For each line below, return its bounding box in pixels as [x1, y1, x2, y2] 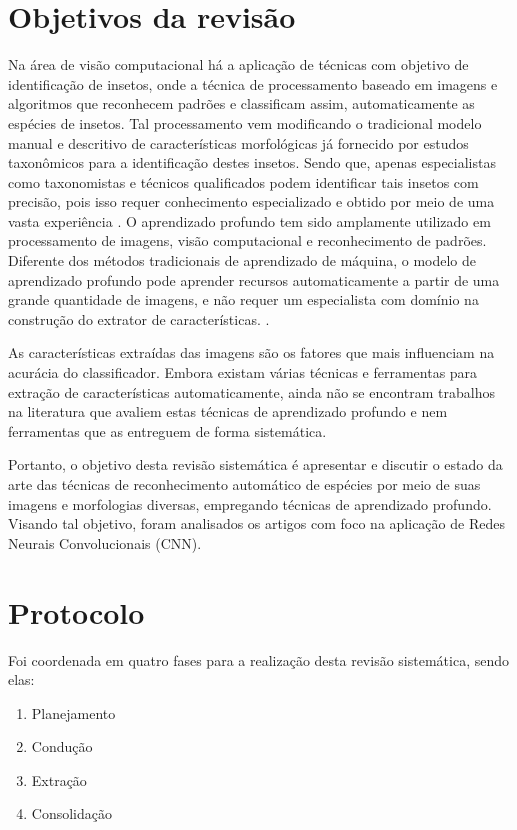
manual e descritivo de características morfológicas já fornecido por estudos [8, 132, 469, 153]
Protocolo [8, 591, 145, 632]
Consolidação [31, 803, 112, 824]
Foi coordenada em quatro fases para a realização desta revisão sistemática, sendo [8, 649, 509, 670]
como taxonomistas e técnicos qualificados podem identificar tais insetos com [8, 171, 479, 192]
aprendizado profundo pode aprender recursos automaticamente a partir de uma [8, 269, 500, 290]
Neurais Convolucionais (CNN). [8, 532, 202, 553]
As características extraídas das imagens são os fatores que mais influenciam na [8, 342, 495, 363]
